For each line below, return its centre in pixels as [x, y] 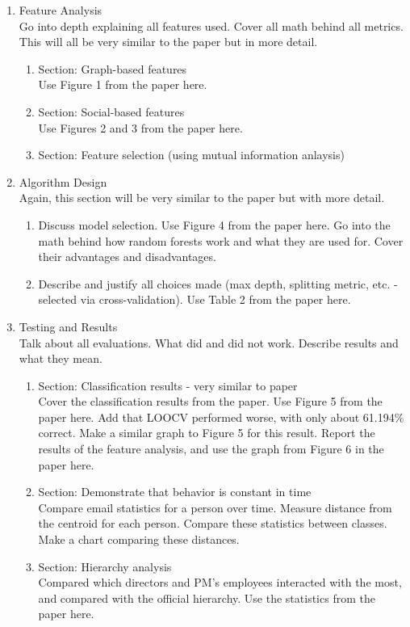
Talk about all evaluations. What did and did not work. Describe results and [209, 342]
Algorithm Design [63, 181]
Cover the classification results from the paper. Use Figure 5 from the [210, 401]
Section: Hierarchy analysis [105, 566]
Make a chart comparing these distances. [139, 539]
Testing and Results [68, 326]
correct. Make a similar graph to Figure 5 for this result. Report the [207, 433]
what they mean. [61, 358]
